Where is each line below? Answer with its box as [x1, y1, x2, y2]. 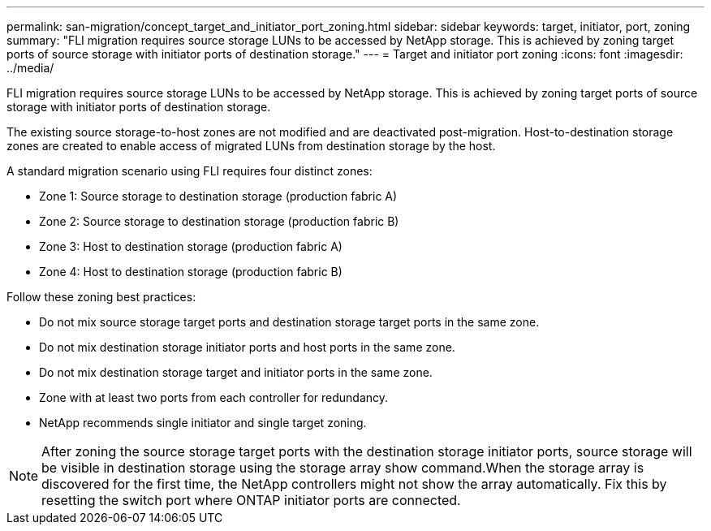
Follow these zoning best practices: [6, 290, 196, 304]
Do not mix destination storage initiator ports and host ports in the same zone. [39, 340, 455, 354]
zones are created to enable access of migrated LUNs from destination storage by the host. [6, 139, 496, 153]
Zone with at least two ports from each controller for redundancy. [39, 391, 389, 404]
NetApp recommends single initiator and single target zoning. [39, 416, 367, 430]
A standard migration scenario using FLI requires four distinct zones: [6, 164, 373, 178]
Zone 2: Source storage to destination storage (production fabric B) [39, 214, 399, 228]
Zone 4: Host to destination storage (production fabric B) [39, 265, 343, 278]
